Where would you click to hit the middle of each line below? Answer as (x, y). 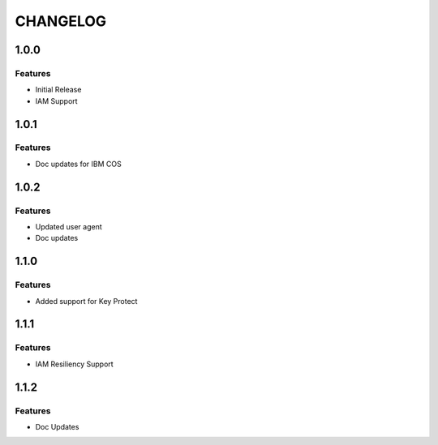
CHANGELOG (61, 21)
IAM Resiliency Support (74, 364)
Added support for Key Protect (86, 301)
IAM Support (56, 101)
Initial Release (58, 90)
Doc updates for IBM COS (78, 164)
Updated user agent (69, 227)
